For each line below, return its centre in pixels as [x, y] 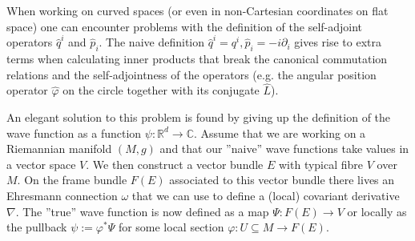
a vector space [41, 164]
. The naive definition [152, 42]
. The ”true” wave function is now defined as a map [142, 211]
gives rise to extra [338, 42]
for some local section [171, 227]
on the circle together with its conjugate [161, 90]
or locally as [377, 211]
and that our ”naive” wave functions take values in [284, 149]
